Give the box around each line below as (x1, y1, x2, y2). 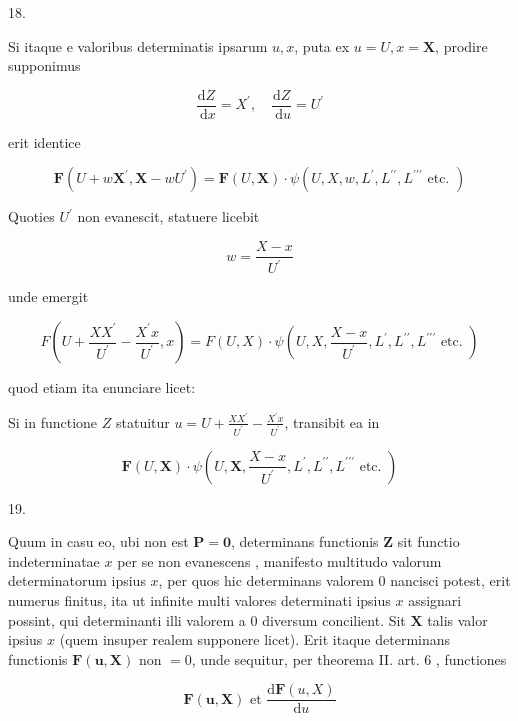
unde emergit (8, 286, 89, 307)
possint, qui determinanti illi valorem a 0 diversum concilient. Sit (8, 609, 406, 630)
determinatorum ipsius (8, 570, 146, 591)
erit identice (8, 131, 81, 152)
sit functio (397, 531, 460, 552)
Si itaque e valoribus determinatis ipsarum (8, 35, 268, 56)
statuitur (115, 411, 170, 432)
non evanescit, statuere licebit (77, 206, 260, 227)
